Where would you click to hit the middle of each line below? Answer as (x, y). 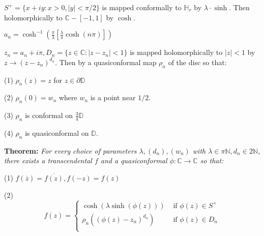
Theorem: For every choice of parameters (70, 150)
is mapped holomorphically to (176, 52)
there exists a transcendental (48, 160)
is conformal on (49, 115)
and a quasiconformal (134, 160)
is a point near (113, 97)
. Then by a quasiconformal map (106, 62)
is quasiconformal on (57, 132)
